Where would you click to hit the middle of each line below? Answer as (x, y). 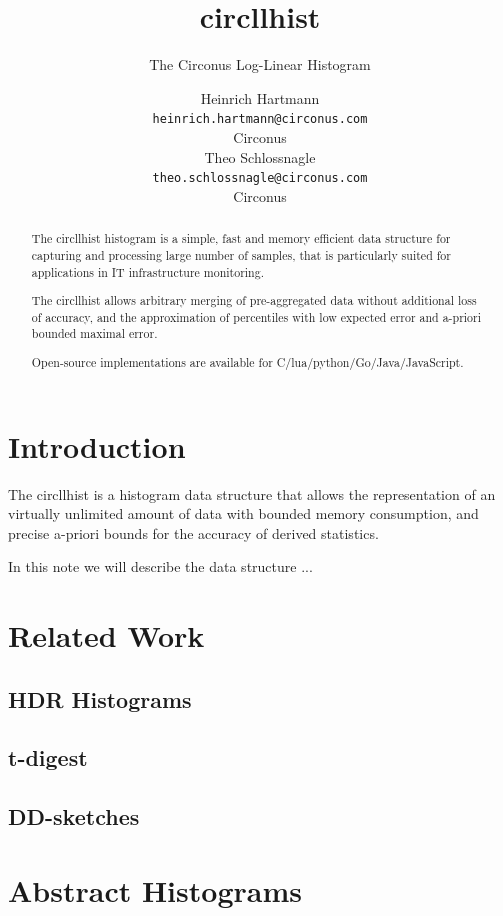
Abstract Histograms (155, 889)
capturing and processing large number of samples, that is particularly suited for (241, 254)
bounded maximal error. (94, 333)
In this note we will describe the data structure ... (160, 566)
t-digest (48, 757)
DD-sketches (74, 816)
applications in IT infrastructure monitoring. (147, 271)
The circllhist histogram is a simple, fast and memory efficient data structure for (241, 238)
